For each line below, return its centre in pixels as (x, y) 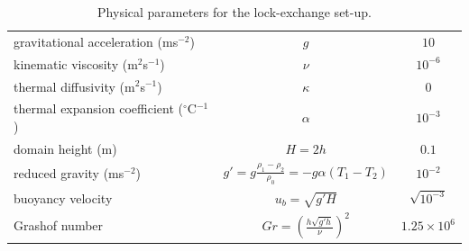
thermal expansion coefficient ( (98, 108)
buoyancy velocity (63, 197)
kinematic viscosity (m (76, 63)
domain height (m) (65, 148)
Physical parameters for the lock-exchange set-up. (234, 12)
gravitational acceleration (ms (96, 41)
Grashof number (59, 225)
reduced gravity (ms (69, 173)
